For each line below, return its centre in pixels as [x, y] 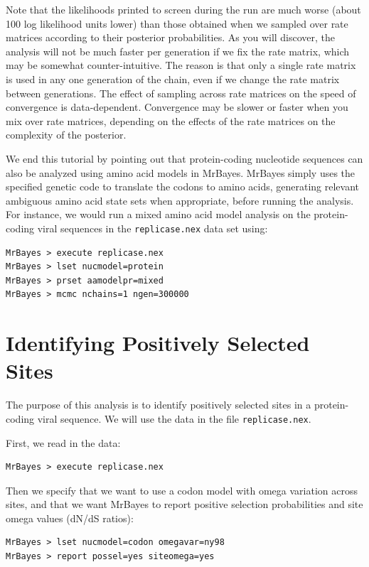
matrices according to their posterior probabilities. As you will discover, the [171, 37]
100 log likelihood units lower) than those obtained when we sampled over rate [177, 23]
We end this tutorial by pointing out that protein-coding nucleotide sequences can [184, 158]
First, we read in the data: [63, 442]
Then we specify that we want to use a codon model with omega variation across [182, 490]
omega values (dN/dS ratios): [70, 518]
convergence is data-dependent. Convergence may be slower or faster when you [177, 107]
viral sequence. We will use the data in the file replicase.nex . [174, 418]
